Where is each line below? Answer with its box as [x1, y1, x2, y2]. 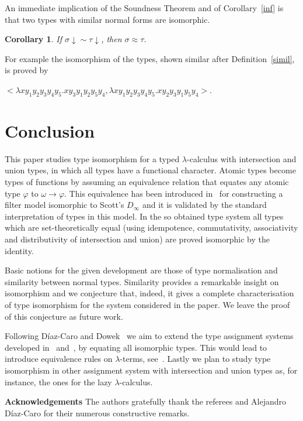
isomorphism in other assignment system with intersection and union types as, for [5, 364, 298, 376]
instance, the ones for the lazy [5, 375, 112, 388]
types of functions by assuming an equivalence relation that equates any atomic [5, 176, 289, 188]
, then [101, 33, 122, 45]
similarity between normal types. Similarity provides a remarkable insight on [5, 275, 279, 287]
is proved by [5, 64, 48, 76]
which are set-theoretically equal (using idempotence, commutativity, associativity [5, 221, 298, 234]
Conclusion [5, 118, 95, 142]
